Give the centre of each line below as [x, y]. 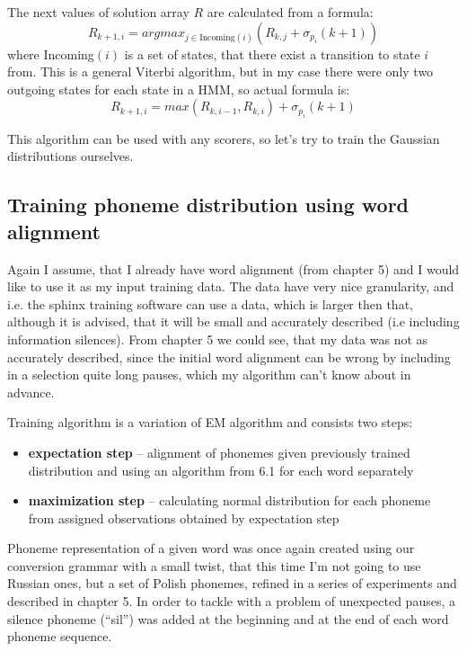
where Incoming [51, 54]
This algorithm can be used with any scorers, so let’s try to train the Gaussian [224, 138]
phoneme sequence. [60, 636]
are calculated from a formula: [290, 12]
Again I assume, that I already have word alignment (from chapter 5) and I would [233, 268]
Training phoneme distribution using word [208, 205]
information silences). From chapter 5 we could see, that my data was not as [218, 339]
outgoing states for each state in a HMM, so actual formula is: [179, 89]
